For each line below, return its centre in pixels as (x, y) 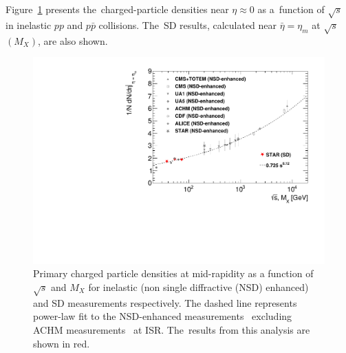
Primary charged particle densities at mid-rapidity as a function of (173, 273)
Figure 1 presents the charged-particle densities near (117, 9)
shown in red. (62, 343)
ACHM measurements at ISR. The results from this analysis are (172, 329)
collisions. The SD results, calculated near (188, 24)
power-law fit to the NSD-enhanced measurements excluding (163, 316)
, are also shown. (73, 40)
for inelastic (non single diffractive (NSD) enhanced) (198, 286)
